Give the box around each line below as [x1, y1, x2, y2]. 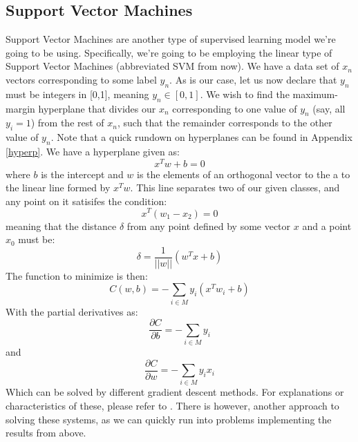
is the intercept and [41, 166, 124, 181]
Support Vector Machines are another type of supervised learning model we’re [6, 32, 336, 46]
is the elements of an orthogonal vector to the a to [137, 166, 350, 181]
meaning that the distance [6, 218, 117, 233]
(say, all [312, 101, 346, 115]
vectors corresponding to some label [6, 72, 157, 86]
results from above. [6, 425, 86, 440]
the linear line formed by [6, 180, 111, 195]
